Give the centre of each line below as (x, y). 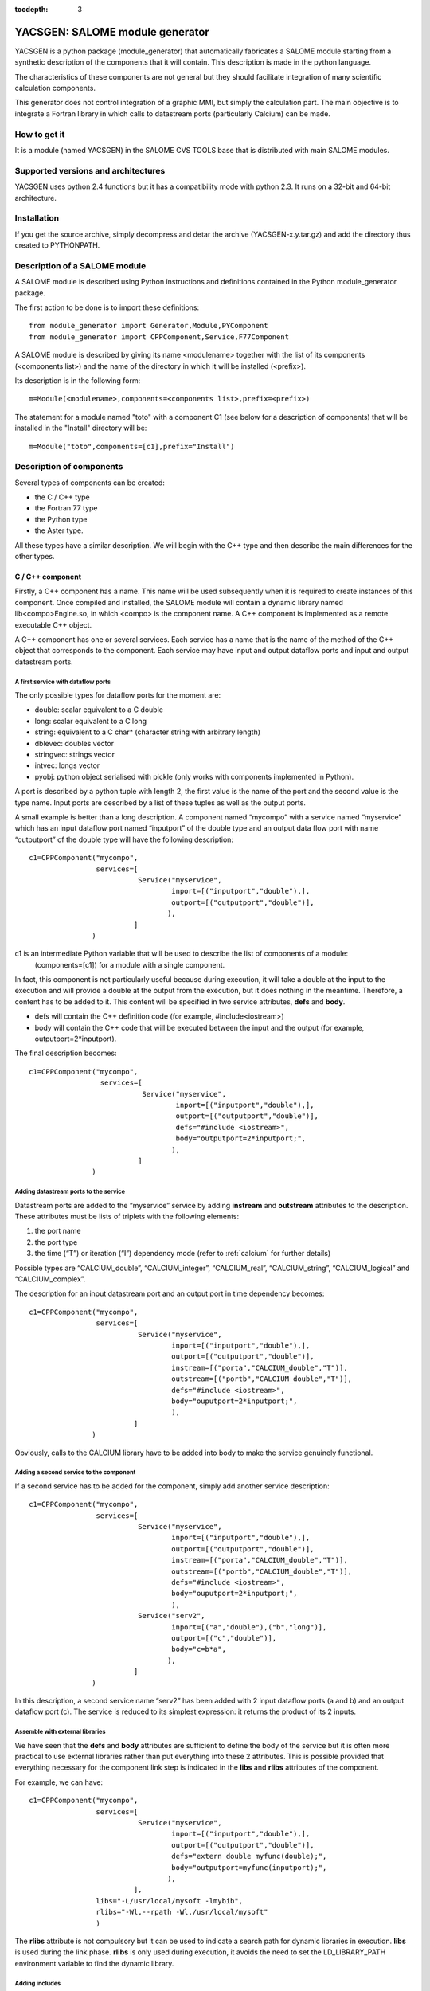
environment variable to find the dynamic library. (94, 1963)
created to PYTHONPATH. (57, 245)
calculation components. (55, 88)
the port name (58, 1231)
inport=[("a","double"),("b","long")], (249, 1627)
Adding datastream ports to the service (70, 1192)
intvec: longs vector (67, 765)
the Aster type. (59, 530)
